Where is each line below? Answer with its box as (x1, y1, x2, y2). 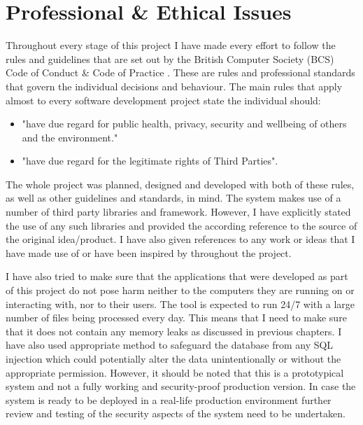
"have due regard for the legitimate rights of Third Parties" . (22, 153, 278, 168)
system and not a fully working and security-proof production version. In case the (6, 379, 356, 393)
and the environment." (22, 130, 118, 144)
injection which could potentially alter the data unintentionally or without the (6, 351, 341, 365)
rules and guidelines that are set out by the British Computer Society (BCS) (6, 51, 334, 66)
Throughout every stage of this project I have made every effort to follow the (6, 38, 336, 53)
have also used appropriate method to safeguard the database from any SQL (6, 337, 334, 352)
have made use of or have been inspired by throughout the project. (6, 245, 292, 260)
